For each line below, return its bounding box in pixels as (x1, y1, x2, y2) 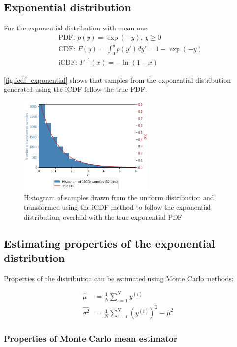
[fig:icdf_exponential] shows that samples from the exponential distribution (4, 74, 231, 85)
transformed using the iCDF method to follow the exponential (24, 202, 211, 212)
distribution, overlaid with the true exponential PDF (24, 211, 182, 222)
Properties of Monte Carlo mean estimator (4, 332, 178, 345)
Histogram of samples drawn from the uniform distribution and (24, 192, 214, 202)
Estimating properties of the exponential (4, 235, 215, 251)
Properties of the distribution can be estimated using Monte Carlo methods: (4, 273, 234, 283)
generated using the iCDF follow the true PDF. (4, 84, 147, 94)
